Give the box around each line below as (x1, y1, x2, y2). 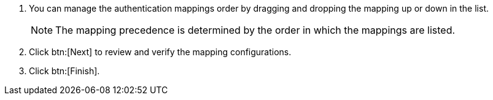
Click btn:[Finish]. (29, 66, 100, 76)
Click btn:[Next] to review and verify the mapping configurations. (29, 47, 292, 57)
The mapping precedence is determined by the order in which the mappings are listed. (55, 24, 456, 36)
